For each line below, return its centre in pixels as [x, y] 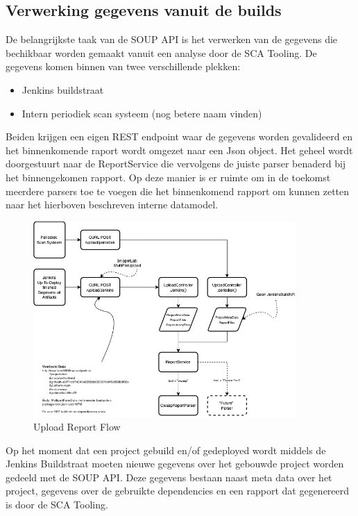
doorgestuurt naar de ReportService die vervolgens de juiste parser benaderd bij [176, 164]
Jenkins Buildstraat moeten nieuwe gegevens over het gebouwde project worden [175, 464]
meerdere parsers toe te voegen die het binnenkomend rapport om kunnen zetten [178, 191]
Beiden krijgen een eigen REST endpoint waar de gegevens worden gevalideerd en [179, 136]
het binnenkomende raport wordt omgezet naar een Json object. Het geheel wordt [179, 150]
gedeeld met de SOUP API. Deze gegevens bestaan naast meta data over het [169, 477]
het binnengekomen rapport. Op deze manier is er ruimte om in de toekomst [168, 177]
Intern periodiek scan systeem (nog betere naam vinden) [142, 113]
